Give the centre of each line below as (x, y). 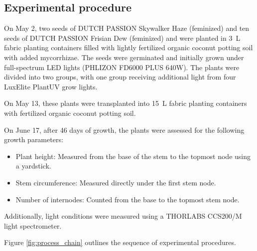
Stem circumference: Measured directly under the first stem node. (116, 182)
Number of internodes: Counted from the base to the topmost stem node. (128, 199)
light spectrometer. (33, 225)
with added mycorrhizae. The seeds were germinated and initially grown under (124, 57)
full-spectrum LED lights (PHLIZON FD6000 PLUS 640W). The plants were (122, 67)
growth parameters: (34, 139)
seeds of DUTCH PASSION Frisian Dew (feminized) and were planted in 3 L (122, 38)
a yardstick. (33, 166)
